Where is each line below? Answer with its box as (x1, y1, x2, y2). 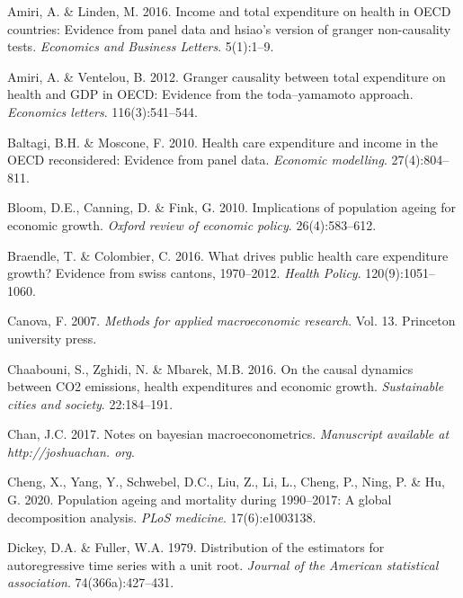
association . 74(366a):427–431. (7, 573, 174, 592)
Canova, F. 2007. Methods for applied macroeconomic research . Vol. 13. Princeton (7, 311, 456, 330)
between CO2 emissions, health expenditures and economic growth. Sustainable (7, 377, 444, 396)
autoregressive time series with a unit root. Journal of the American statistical (7, 555, 439, 574)
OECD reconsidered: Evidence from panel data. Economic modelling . (7, 150, 387, 169)
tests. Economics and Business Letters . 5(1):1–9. (7, 37, 274, 56)
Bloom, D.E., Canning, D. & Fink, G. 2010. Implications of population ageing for (7, 198, 457, 217)
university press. (7, 328, 97, 347)
